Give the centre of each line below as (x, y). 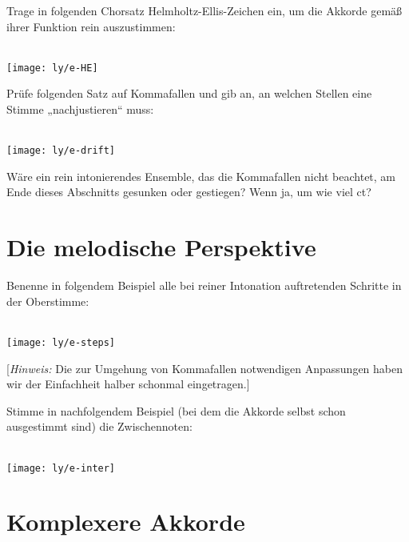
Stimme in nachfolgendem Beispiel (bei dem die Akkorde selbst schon (176, 410)
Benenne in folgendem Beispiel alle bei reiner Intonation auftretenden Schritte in (204, 285)
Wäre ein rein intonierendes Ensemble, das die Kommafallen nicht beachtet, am (201, 176)
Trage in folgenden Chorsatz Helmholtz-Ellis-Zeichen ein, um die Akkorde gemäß (204, 10)
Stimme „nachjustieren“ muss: (80, 109)
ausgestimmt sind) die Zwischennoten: (99, 426)
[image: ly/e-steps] (61, 342)
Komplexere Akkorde (126, 522)
